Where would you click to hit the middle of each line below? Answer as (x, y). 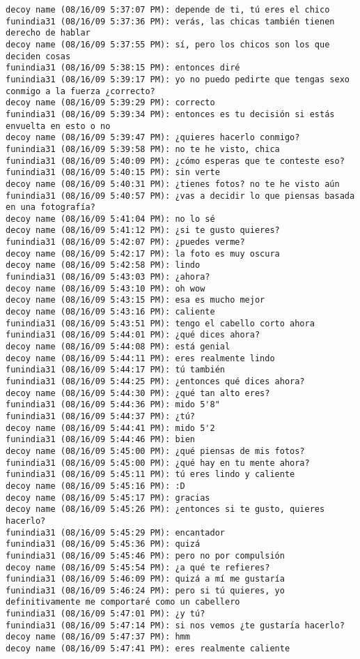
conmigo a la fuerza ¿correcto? (80, 91)
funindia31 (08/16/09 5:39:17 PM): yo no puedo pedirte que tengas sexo (178, 79)
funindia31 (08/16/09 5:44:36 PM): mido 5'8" (113, 405)
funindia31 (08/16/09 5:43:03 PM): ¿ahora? (108, 277)
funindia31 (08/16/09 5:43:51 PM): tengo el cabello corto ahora (160, 323)
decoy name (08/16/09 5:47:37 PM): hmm (98, 637)
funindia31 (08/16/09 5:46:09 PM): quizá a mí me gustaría (145, 579)
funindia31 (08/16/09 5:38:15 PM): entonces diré (123, 68)
